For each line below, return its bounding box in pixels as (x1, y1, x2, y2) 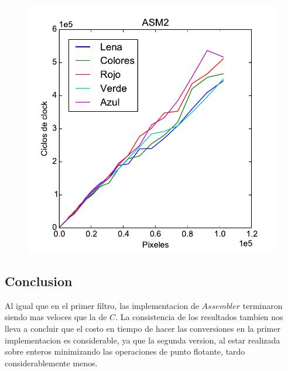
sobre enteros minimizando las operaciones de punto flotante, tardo (5, 345, 245, 358)
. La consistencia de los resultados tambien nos (115, 311, 283, 323)
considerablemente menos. (5, 356, 98, 369)
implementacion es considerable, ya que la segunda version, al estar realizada (5, 334, 280, 346)
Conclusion (5, 272, 73, 290)
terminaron (242, 299, 283, 311)
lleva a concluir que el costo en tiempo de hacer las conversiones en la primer (5, 322, 280, 334)
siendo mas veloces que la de (5, 311, 107, 323)
